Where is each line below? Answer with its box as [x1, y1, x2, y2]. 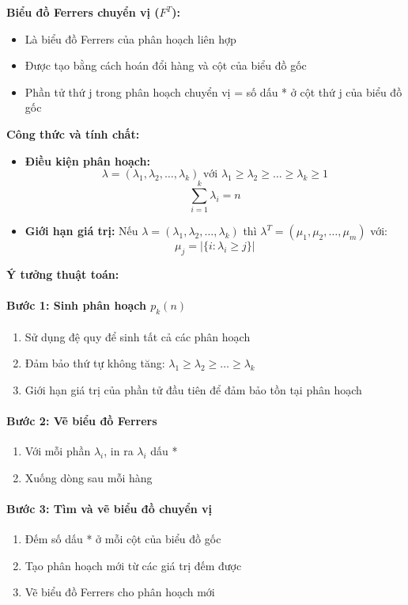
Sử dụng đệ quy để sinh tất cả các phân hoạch [25, 328, 251, 344]
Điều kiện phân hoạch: [25, 152, 150, 169]
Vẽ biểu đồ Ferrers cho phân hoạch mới [25, 584, 215, 600]
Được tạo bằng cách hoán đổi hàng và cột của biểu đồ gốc [25, 57, 307, 74]
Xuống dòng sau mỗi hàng [25, 469, 153, 485]
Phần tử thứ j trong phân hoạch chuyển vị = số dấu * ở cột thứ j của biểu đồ [25, 83, 402, 100]
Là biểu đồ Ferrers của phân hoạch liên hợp [25, 30, 236, 47]
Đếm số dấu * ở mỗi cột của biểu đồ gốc [25, 531, 221, 547]
